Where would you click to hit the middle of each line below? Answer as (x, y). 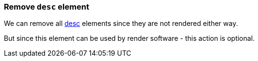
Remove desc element (47, 7)
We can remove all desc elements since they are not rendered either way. (121, 24)
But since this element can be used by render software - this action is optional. (129, 38)
